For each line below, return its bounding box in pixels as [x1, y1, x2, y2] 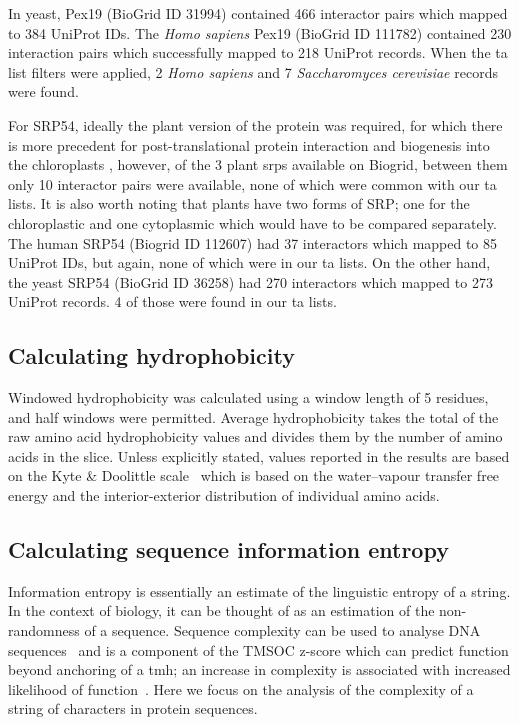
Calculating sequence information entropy [8, 534, 449, 565]
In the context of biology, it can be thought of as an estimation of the [8, 600, 435, 621]
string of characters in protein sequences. [8, 698, 258, 719]
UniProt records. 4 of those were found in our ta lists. [8, 291, 337, 312]
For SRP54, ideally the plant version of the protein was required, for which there [8, 114, 503, 135]
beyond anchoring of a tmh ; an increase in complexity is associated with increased [8, 659, 511, 680]
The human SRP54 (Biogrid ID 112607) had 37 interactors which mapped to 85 [8, 232, 498, 253]
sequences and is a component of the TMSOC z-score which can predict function [8, 639, 509, 660]
